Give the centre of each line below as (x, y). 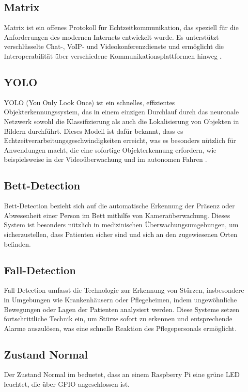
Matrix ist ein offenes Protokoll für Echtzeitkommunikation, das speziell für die (121, 27)
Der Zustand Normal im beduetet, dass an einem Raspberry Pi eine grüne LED (122, 374)
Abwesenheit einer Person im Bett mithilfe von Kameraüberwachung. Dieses (117, 215)
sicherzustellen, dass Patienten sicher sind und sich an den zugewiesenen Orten (121, 234)
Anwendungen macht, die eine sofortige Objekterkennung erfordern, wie (110, 149)
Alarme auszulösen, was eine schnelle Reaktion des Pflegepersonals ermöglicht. (120, 328)
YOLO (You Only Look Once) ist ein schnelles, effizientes (89, 102)
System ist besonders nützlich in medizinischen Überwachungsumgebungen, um (121, 225)
